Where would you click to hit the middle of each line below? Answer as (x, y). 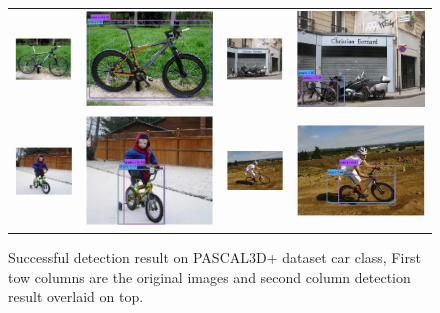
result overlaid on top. (76, 296)
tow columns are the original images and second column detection (209, 276)
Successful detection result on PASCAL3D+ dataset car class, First (214, 256)
